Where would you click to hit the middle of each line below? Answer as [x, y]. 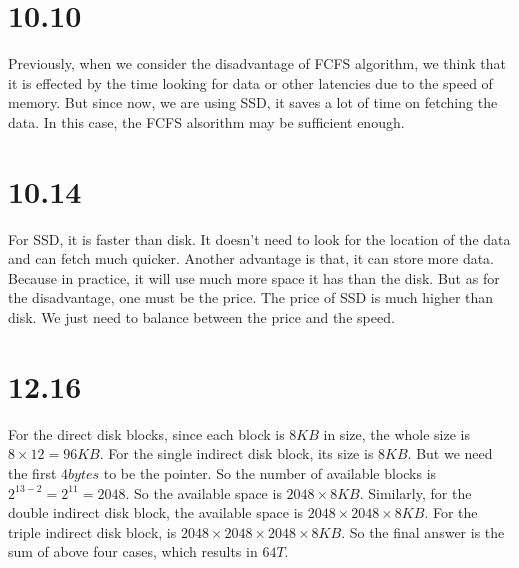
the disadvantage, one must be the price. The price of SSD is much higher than [251, 297]
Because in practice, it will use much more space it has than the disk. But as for [254, 277]
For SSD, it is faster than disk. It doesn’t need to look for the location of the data [259, 238]
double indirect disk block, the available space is [156, 512]
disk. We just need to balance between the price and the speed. [201, 317]
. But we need [450, 453]
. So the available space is [203, 492]
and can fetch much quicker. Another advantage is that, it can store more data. [251, 258]
